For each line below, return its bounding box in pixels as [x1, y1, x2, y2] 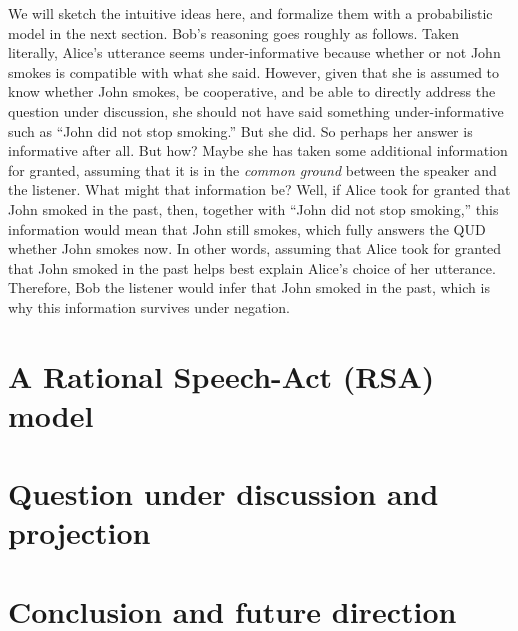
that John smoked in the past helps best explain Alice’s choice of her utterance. [8, 257, 496, 278]
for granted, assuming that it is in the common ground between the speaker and [8, 159, 497, 180]
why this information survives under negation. [8, 296, 290, 317]
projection [8, 512, 151, 553]
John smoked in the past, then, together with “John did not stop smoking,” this [8, 198, 499, 219]
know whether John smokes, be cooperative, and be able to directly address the [8, 81, 496, 102]
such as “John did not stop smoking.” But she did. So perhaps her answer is [8, 120, 473, 141]
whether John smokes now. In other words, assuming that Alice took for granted [8, 238, 502, 259]
